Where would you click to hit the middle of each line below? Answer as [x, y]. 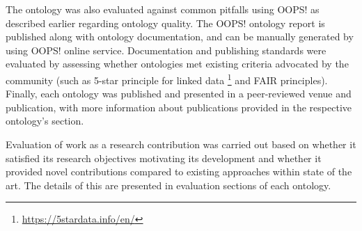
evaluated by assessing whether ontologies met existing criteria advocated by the [177, 64]
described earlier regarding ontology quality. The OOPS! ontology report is [165, 23]
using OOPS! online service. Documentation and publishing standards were [166, 50]
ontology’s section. [45, 121]
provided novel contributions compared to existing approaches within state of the [179, 172]
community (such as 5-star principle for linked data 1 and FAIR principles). [167, 79]
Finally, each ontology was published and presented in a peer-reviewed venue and [179, 94]
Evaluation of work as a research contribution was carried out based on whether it [181, 144]
